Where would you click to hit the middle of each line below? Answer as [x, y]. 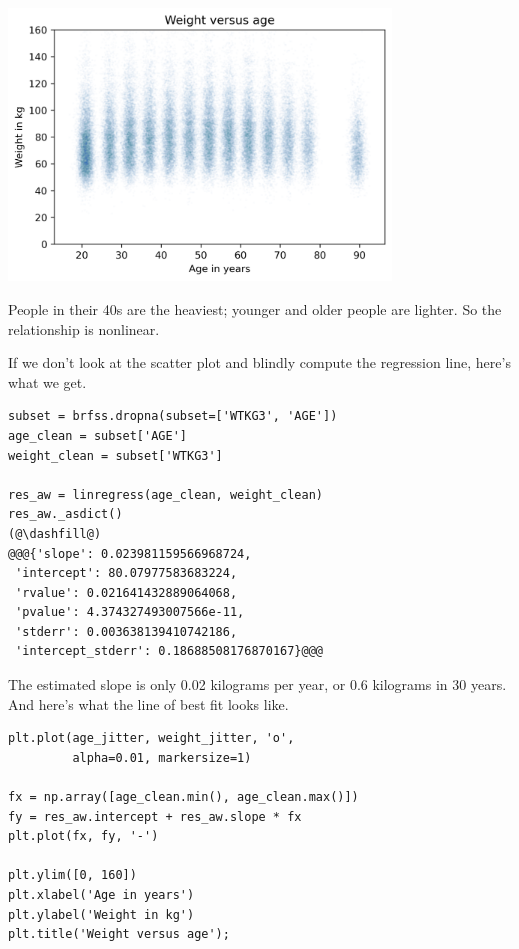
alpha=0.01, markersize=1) [162, 757]
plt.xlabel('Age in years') [101, 895]
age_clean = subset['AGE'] [97, 435]
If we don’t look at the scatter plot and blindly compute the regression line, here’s [259, 362]
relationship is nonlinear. [84, 328]
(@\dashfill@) [55, 533]
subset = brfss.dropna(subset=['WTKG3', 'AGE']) [173, 416]
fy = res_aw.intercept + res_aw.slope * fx [155, 816]
